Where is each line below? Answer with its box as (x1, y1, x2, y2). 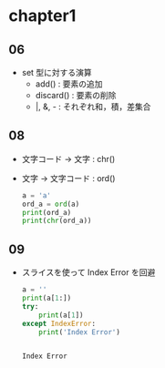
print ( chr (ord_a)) (21, 216, 92, 226)
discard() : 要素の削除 (35, 90, 117, 100)
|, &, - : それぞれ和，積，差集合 (35, 101, 151, 112)
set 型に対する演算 (21, 67, 92, 77)
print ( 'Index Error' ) (38, 327, 120, 337)
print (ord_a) (21, 208, 72, 217)
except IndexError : (21, 319, 97, 328)
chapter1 (8, 5, 77, 26)
